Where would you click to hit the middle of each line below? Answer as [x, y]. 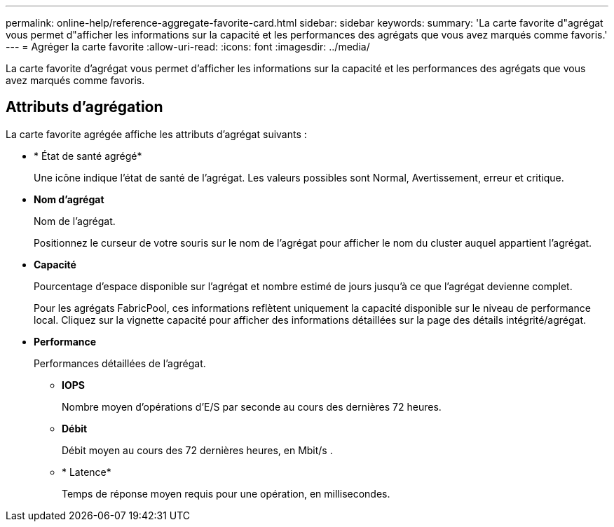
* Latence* [87, 472]
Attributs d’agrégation [84, 107]
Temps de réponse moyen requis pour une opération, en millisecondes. [226, 493]
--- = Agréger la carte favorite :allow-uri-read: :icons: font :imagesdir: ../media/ [188, 47]
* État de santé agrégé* [88, 156]
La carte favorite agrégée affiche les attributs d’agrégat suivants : [156, 134]
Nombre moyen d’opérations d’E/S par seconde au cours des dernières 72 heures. [252, 406]
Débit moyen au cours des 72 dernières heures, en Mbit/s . [197, 450]
